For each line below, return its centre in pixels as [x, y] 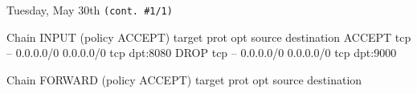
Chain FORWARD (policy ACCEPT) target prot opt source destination [184, 79]
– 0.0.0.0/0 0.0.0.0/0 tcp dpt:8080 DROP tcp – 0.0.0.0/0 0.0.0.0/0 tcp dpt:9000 [202, 53]
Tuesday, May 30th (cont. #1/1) [90, 10]
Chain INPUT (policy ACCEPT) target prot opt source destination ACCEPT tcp [209, 37]
